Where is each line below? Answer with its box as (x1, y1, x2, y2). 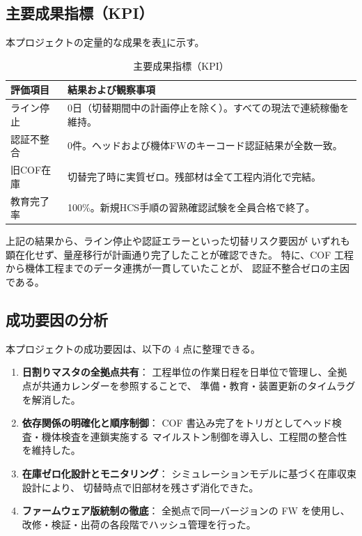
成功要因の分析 (6, 309, 108, 330)
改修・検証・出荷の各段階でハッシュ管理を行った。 (22, 516, 256, 531)
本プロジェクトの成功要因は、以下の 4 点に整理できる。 (6, 341, 261, 355)
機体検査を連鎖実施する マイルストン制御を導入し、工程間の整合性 (41, 429, 347, 443)
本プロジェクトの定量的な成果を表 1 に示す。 (6, 35, 205, 49)
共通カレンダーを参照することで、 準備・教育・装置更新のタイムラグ (41, 378, 356, 392)
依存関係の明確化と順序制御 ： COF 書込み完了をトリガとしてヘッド (22, 415, 332, 430)
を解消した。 (22, 392, 81, 406)
